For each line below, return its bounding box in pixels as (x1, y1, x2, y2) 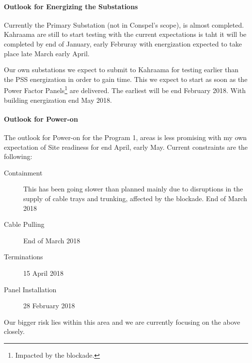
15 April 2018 (23, 268, 63, 278)
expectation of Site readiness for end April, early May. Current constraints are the (4, 142, 248, 152)
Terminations (4, 252, 43, 262)
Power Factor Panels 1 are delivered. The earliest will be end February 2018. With (4, 84, 246, 95)
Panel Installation (4, 284, 57, 294)
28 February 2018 (23, 300, 75, 311)
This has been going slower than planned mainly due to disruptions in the (23, 184, 243, 194)
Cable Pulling (4, 219, 45, 229)
